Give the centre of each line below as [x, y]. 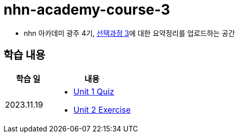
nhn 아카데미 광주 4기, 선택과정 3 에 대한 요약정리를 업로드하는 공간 [129, 33]
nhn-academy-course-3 [87, 10]
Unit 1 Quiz [94, 91]
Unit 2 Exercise [102, 109]
